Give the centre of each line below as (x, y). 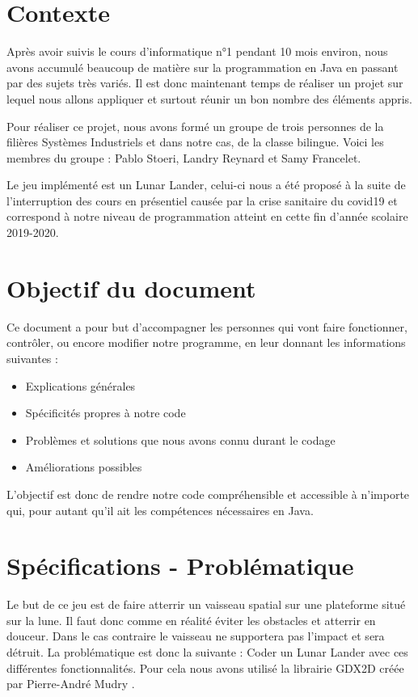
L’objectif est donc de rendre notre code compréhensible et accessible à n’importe (208, 494)
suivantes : (32, 358)
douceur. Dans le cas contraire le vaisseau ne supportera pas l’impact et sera (196, 636)
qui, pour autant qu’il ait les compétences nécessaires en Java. (160, 510)
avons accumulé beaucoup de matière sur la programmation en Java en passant (203, 67)
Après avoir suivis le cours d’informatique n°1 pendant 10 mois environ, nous (197, 51)
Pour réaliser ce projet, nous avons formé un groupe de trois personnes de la (195, 126)
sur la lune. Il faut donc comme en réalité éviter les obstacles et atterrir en (191, 620)
